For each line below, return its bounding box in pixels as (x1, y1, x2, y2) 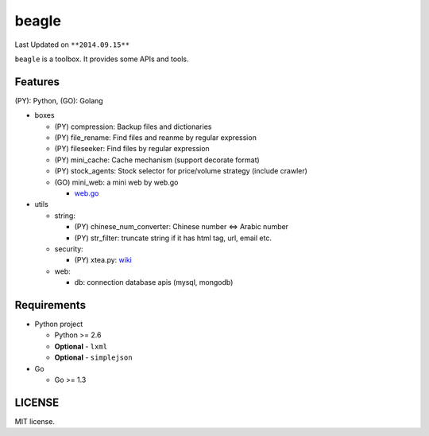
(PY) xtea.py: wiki (74, 255, 133, 265)
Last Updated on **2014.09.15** (14, 40, 130, 49)
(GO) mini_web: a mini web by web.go (54, 177, 179, 187)
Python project (34, 319, 83, 329)
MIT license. (14, 416, 56, 426)
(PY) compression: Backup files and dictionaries (54, 122, 212, 131)
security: (54, 243, 83, 254)
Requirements (14, 298, 87, 312)
